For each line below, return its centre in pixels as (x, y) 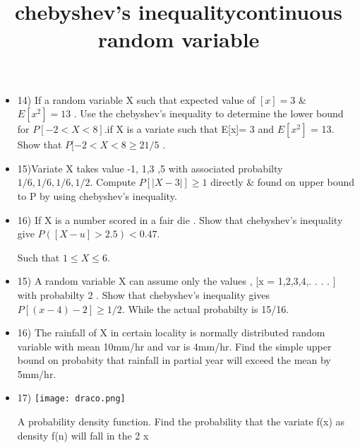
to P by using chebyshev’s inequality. (97, 195)
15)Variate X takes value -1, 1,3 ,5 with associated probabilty (150, 168)
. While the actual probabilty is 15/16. (205, 308)
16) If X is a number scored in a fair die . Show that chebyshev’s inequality (180, 219)
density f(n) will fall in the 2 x (83, 435)
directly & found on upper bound (283, 182)
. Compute (113, 182)
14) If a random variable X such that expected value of (136, 99)
